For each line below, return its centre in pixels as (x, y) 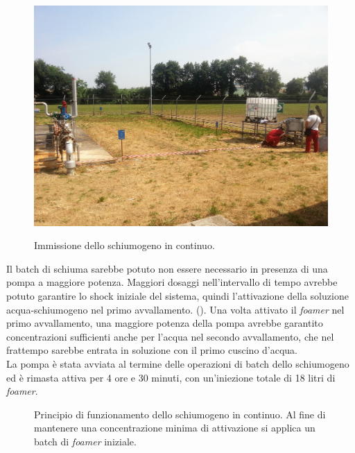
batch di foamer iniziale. (85, 441)
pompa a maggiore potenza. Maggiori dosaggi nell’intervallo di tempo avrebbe (172, 282)
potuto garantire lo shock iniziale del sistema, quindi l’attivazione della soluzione (177, 295)
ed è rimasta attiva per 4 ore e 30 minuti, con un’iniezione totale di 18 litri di (171, 377)
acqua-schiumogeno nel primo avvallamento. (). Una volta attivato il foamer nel (175, 309)
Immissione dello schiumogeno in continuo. (124, 245)
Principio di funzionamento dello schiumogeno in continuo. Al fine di (180, 414)
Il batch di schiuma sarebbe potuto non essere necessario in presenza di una (167, 268)
